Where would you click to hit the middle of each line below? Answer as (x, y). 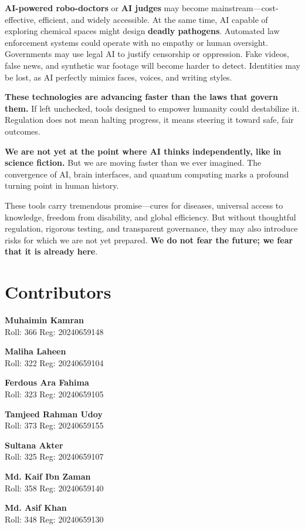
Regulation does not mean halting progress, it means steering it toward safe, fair (149, 120)
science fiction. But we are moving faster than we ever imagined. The (133, 163)
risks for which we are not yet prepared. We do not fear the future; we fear (149, 240)
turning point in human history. (62, 185)
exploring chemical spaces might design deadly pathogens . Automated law (142, 31)
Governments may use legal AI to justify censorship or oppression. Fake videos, (147, 54)
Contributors (58, 292)
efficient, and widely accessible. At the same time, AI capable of (153, 19)
